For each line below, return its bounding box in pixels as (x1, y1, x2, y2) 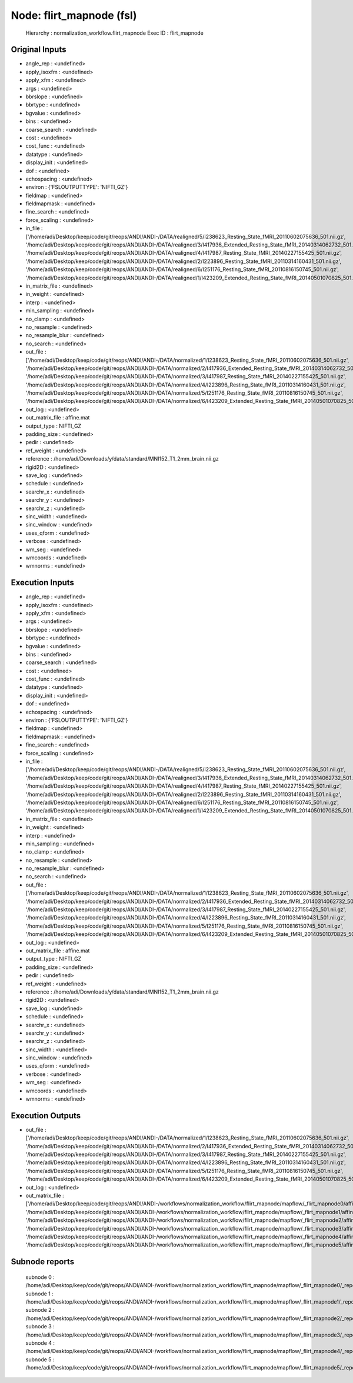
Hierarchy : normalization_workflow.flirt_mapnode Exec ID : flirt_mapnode (25, 29, 204, 36)
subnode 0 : (25, 1274, 55, 1281)
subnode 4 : (25, 1339, 55, 1347)
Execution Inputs (11, 578, 75, 588)
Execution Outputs (11, 1111, 81, 1121)
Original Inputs (11, 45, 66, 55)
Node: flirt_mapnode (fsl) (11, 9, 138, 22)
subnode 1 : (25, 1290, 54, 1297)
